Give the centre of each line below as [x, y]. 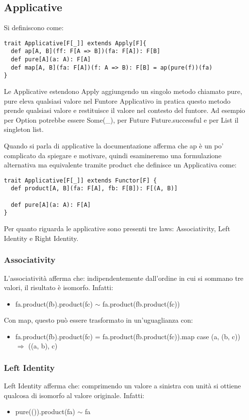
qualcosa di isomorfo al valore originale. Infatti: [74, 395]
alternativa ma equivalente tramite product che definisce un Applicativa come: [120, 165]
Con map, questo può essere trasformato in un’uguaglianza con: [99, 320]
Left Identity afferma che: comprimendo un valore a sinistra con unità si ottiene [123, 386]
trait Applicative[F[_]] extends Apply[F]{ [75, 43]
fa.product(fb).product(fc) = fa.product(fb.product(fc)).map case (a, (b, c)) [128, 336]
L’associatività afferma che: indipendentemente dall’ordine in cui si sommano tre [124, 278]
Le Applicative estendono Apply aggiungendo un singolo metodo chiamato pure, [123, 91]
